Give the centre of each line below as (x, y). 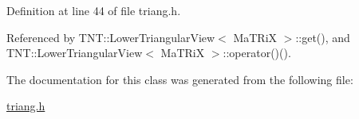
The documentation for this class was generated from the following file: (180, 79)
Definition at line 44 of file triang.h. (94, 10)
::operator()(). (257, 53)
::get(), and (323, 37)
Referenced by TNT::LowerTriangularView (111, 37)
